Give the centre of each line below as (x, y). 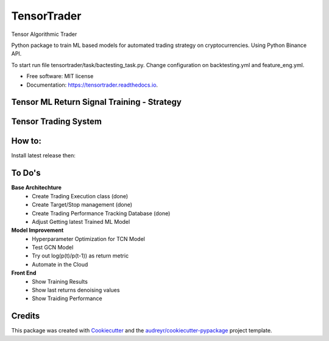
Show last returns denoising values (76, 290)
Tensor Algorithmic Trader (44, 34)
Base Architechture (37, 188)
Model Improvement (37, 230)
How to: (27, 141)
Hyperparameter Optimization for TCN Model (89, 239)
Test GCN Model (53, 248)
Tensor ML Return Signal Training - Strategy (97, 102)
